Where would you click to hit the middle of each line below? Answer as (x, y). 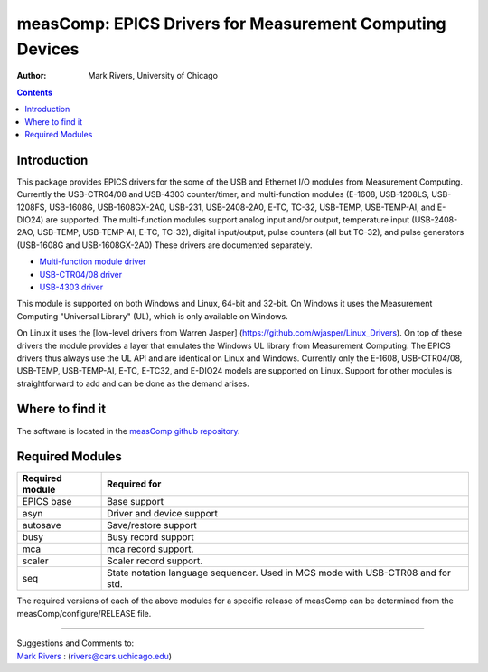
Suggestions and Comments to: (75, 643)
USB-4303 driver (71, 287)
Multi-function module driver (93, 261)
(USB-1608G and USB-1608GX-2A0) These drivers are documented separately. (164, 245)
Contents (35, 92)
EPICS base (47, 502)
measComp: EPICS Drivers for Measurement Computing (231, 24)
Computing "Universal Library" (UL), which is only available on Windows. (152, 316)
